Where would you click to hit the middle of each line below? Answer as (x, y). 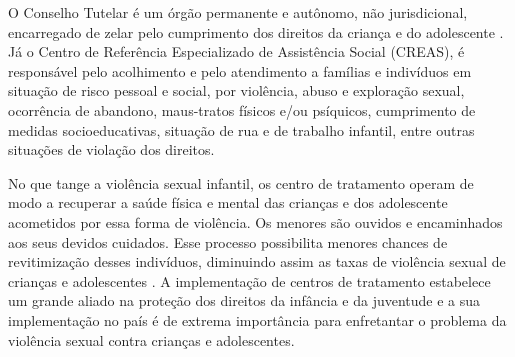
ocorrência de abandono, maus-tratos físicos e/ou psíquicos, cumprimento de (242, 109)
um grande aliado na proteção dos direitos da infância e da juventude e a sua (244, 300)
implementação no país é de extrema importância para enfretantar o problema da (257, 319)
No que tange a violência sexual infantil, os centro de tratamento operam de (241, 182)
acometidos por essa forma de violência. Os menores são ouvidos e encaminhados (255, 221)
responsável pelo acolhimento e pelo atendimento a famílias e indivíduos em (240, 70)
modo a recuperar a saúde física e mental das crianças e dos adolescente (228, 202)
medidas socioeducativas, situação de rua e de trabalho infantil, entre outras (241, 129)
